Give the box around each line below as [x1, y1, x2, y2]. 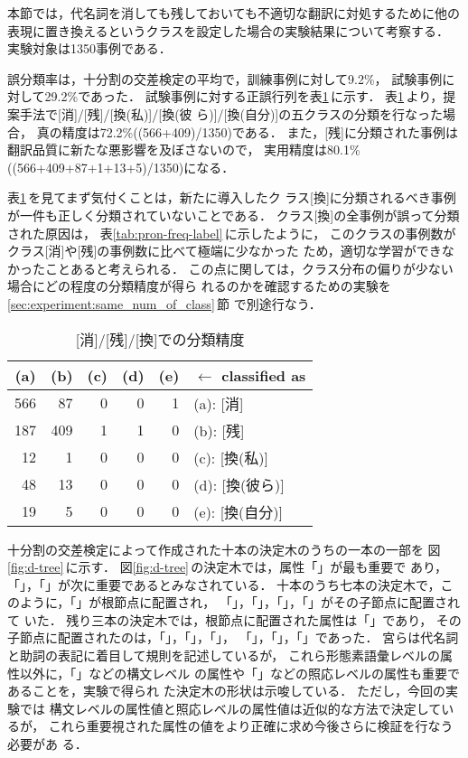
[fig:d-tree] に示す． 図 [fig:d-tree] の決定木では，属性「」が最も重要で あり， [7, 557, 448, 576]
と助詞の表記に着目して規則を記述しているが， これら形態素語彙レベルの [7, 646, 440, 665]
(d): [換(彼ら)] [193, 473, 285, 495]
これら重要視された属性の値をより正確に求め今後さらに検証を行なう [48, 716, 454, 735]
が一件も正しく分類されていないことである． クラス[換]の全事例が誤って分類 [7, 205, 460, 224]
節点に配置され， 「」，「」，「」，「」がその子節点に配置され [114, 593, 460, 612]
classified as [221, 364, 306, 386]
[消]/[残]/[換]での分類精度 [75, 328, 245, 350]
